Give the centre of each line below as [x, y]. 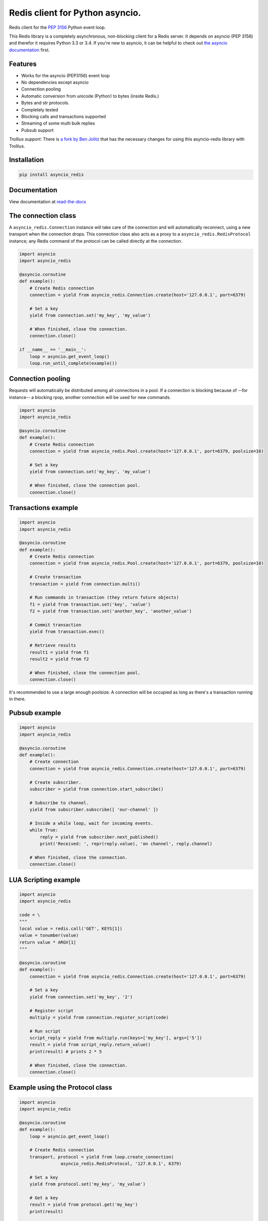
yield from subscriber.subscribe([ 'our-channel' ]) [94, 810]
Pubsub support [37, 130]
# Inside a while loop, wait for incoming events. [91, 823]
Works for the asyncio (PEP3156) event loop [65, 75]
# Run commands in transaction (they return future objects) [104, 598]
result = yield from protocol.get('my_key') [84, 1205]
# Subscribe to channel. [59, 803]
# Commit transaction [55, 625]
